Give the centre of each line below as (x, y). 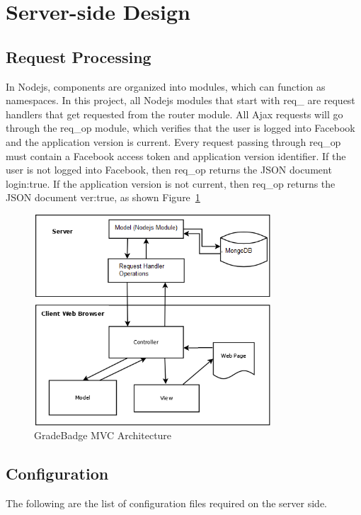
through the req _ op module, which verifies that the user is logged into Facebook (180, 128)
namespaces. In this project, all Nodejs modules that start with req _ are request (180, 100)
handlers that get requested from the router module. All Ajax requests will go (174, 114)
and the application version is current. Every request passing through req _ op (173, 141)
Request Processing (79, 56)
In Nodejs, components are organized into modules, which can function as (166, 86)
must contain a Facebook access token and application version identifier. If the (176, 155)
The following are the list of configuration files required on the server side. (166, 503)
